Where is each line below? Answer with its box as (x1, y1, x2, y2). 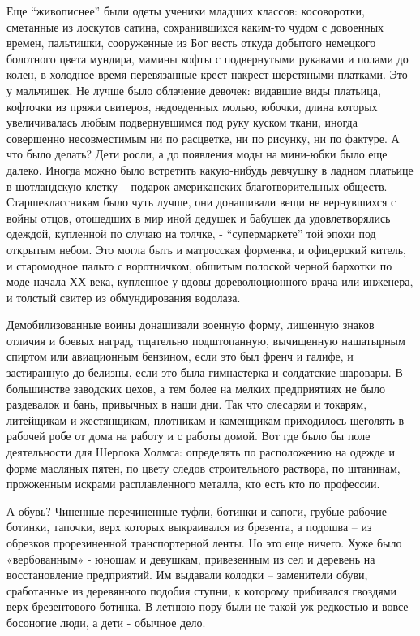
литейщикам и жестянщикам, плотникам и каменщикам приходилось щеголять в (6, 411, 405, 428)
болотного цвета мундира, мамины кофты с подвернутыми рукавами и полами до (6, 50, 409, 67)
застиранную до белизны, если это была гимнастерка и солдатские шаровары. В (6, 364, 403, 381)
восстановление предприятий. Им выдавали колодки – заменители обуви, (6, 566, 368, 583)
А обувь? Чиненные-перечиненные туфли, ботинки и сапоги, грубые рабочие (6, 502, 387, 519)
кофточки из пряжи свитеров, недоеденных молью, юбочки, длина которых (6, 97, 378, 115)
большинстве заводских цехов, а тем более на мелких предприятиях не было (6, 379, 385, 396)
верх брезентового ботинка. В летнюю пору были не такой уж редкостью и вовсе (6, 598, 409, 615)
